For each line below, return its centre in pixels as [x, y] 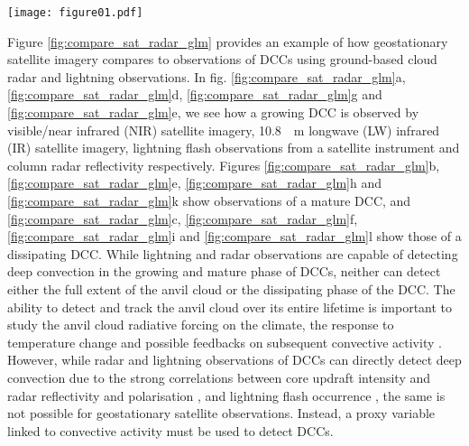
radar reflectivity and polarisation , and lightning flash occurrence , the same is [226, 395]
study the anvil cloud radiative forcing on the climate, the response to [201, 325]
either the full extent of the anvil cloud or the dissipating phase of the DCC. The [231, 288]
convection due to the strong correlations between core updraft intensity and [219, 377]
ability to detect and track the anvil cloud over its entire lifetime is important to [230, 307]
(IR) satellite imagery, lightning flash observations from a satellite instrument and [234, 148]
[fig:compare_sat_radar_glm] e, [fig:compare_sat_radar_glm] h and [195, 183]
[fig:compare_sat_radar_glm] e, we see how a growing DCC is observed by [213, 112]
